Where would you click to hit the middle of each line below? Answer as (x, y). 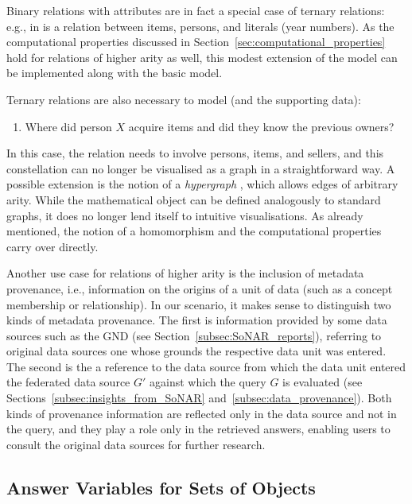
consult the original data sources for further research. (136, 444)
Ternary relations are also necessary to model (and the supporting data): (184, 99)
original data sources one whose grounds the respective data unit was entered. (196, 351)
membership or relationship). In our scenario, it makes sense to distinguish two (199, 304)
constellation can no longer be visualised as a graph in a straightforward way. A (201, 168)
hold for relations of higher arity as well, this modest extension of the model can (202, 57)
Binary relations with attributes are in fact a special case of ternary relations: (196, 10)
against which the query (208, 382)
